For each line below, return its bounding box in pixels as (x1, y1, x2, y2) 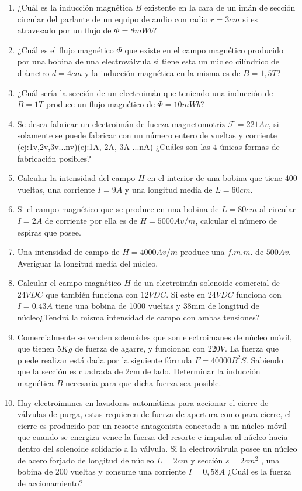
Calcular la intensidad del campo (17, 172, 136, 184)
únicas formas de (220, 140, 280, 152)
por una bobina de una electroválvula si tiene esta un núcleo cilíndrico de (17, 55, 280, 67)
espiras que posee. (17, 226, 81, 238)
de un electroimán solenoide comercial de (133, 277, 280, 289)
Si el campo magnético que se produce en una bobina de (17, 203, 219, 215)
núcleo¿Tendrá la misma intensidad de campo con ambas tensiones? (17, 311, 260, 323)
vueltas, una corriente (17, 183, 95, 195)
